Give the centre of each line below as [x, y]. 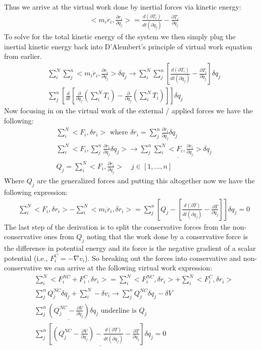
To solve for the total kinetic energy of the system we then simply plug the [120, 37]
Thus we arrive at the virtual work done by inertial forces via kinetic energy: [123, 7]
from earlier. [23, 56]
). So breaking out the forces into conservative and [163, 258]
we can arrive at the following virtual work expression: [128, 268]
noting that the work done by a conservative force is [167, 236]
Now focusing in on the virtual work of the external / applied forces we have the [128, 111]
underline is [119, 310]
